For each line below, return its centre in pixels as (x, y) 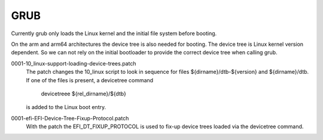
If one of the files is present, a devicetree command (90, 80)
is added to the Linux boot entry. (66, 107)
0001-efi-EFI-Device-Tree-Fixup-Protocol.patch (70, 118)
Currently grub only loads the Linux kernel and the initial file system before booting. (114, 33)
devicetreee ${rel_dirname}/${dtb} (84, 94)
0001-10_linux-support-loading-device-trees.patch (74, 63)
